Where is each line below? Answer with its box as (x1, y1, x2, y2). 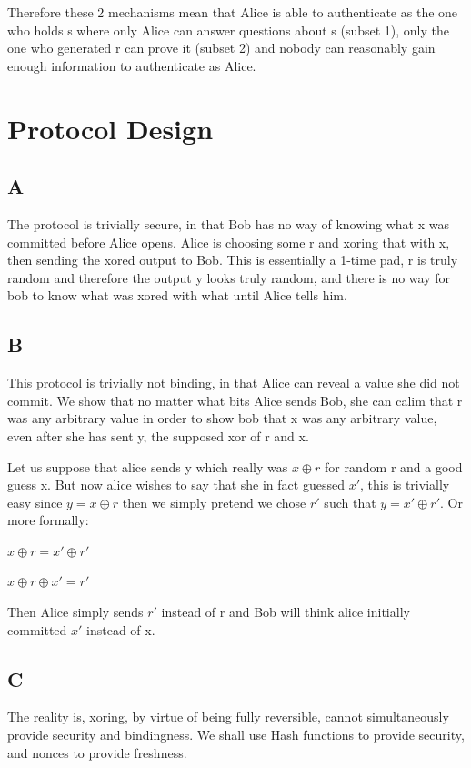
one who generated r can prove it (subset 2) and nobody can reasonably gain (7, 38, 436, 57)
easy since (7, 492, 63, 511)
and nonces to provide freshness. (7, 743, 187, 762)
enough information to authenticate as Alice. (7, 56, 256, 75)
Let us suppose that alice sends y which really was (7, 457, 288, 476)
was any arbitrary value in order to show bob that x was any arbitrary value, (7, 409, 437, 428)
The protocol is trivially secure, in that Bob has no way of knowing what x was (7, 214, 449, 233)
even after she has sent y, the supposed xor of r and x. (7, 426, 309, 445)
